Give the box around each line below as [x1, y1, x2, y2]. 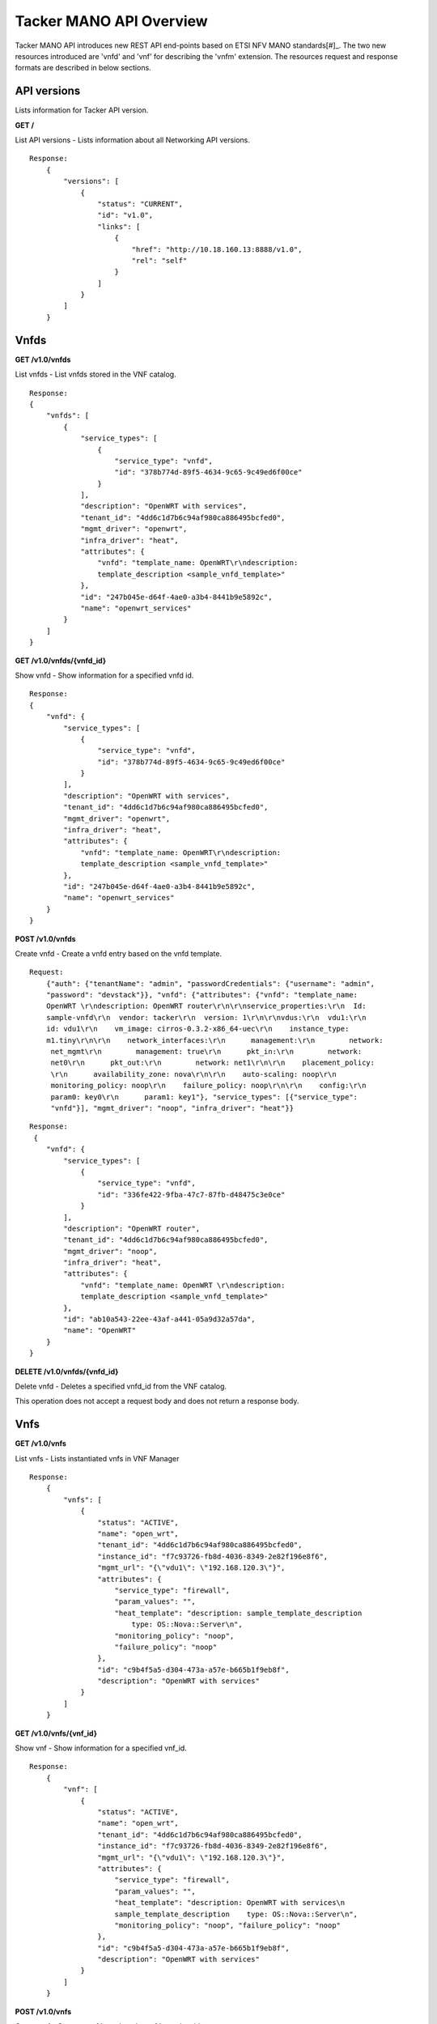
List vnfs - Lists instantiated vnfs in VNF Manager [15, 1453, 180, 1463]
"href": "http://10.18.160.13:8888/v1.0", [131, 244, 303, 254]
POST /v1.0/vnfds [15, 933, 76, 943]
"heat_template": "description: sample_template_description [114, 1608, 363, 1618]
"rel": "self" [131, 256, 188, 265]
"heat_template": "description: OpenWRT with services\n [114, 1899, 346, 1907]
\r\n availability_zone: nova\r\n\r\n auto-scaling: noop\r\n [50, 1069, 337, 1078]
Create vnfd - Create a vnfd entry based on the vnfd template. [15, 948, 223, 959]
